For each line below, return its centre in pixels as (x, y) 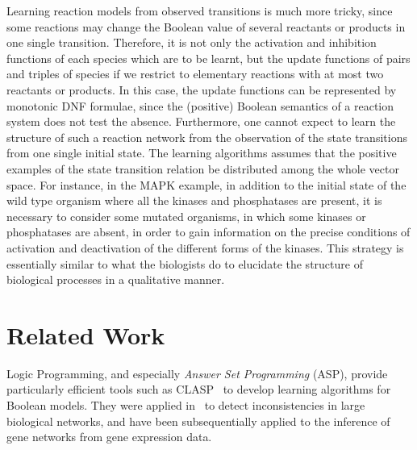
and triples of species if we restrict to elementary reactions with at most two (195, 74)
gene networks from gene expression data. (109, 437)
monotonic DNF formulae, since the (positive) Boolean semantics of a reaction (200, 105)
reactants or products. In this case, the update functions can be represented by (202, 89)
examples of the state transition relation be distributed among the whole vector (203, 168)
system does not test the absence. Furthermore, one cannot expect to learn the (201, 121)
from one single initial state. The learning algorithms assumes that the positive (202, 153)
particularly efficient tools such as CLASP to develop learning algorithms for (199, 389)
